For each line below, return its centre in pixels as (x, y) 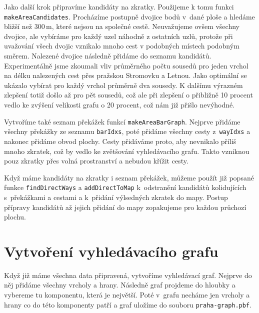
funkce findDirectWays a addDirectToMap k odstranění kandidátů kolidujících (125, 187)
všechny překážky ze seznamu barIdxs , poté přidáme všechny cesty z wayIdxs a (127, 131)
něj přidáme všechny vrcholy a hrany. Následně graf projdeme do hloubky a (120, 285)
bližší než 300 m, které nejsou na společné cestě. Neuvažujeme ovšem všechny (122, 26)
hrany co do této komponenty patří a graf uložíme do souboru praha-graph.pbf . (128, 304)
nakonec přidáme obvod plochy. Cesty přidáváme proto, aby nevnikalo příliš (120, 141)
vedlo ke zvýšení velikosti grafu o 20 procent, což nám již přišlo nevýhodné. (119, 104)
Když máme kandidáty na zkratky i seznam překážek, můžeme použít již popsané (129, 177)
